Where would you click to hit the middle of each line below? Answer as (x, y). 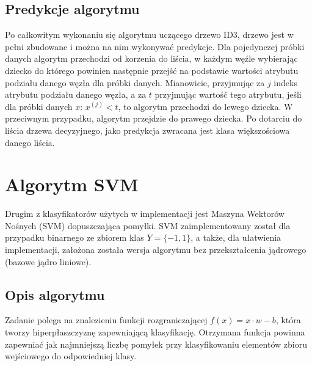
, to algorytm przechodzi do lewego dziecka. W (205, 106)
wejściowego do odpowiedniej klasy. (71, 356)
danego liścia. (30, 142)
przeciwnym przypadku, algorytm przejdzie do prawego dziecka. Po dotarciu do (154, 118)
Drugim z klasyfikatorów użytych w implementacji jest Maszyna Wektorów (145, 214)
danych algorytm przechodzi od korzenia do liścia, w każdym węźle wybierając (151, 58)
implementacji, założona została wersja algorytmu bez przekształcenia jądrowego (156, 250)
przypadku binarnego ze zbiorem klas (74, 237)
